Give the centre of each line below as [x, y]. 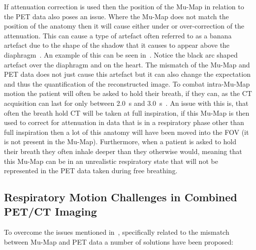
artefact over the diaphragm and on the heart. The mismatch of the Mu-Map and [127, 64]
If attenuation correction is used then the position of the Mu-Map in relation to [124, 6]
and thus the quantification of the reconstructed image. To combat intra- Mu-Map [127, 83]
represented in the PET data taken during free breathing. [91, 171]
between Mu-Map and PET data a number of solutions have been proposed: [119, 241]
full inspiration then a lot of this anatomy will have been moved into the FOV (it [127, 132]
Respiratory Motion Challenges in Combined [121, 197]
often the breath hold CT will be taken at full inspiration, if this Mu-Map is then [127, 112]
